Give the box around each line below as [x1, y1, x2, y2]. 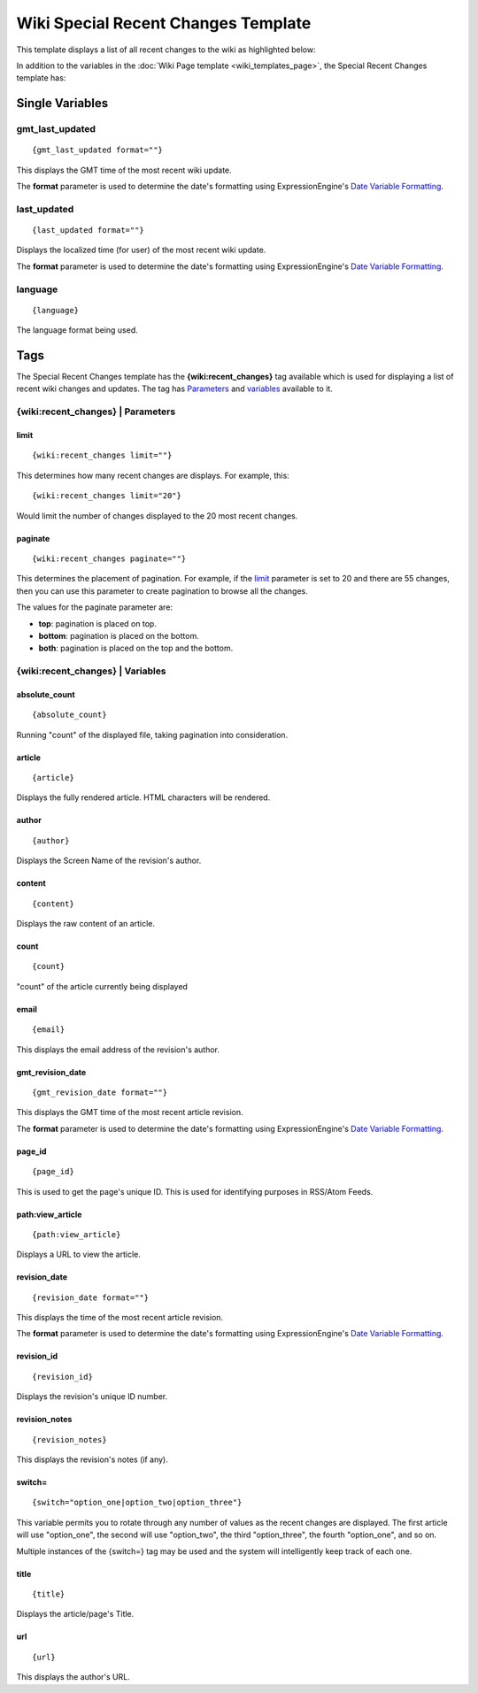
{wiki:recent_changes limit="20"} [32, 491, 181, 501]
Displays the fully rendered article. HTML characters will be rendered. [16, 792, 271, 803]
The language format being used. [16, 325, 139, 335]
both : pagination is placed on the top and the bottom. [38, 643, 234, 654]
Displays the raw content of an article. [16, 919, 155, 928]
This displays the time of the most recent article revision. [16, 1312, 224, 1323]
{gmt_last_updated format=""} [32, 145, 164, 155]
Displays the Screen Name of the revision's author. [16, 855, 202, 866]
